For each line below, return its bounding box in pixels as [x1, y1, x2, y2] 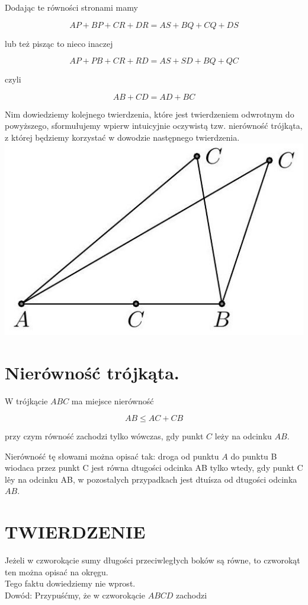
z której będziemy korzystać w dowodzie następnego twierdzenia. [5, 131, 240, 143]
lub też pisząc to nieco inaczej [5, 37, 113, 49]
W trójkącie [5, 394, 48, 407]
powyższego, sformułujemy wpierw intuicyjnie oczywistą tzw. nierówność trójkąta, [5, 119, 303, 132]
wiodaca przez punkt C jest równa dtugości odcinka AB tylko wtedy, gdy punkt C [5, 461, 303, 474]
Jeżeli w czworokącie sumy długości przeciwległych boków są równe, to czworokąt [5, 554, 300, 566]
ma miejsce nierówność [71, 394, 154, 407]
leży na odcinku [214, 430, 272, 442]
